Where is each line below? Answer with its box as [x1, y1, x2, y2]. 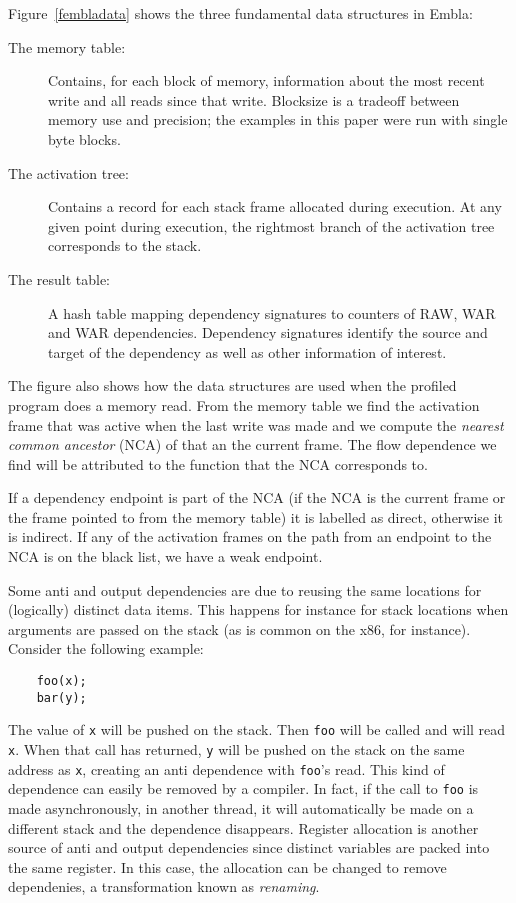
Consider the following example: [8, 638, 204, 659]
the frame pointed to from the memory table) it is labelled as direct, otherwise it [8, 506, 504, 527]
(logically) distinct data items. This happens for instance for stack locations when [8, 599, 509, 620]
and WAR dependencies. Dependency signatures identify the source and [48, 322, 488, 343]
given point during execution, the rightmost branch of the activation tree [48, 215, 495, 236]
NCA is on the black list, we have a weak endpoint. [8, 546, 323, 567]
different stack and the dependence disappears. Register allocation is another [8, 817, 479, 838]
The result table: [8, 268, 111, 289]
